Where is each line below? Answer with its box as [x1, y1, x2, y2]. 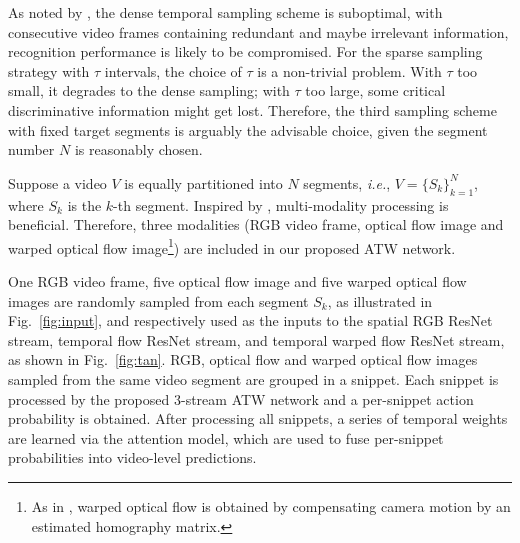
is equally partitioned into [124, 172, 283, 193]
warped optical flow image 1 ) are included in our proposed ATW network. [8, 234, 456, 258]
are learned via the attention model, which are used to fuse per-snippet [8, 427, 444, 448]
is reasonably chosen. [74, 139, 203, 160]
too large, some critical [305, 80, 446, 101]
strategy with [8, 60, 90, 81]
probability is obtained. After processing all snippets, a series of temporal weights [8, 408, 508, 429]
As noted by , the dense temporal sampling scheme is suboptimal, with [8, 2, 443, 22]
